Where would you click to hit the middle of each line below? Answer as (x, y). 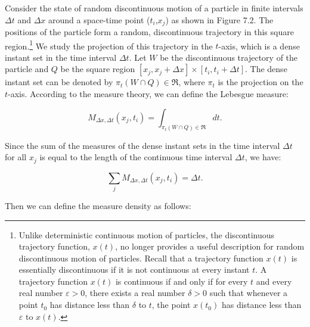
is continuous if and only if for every (182, 281)
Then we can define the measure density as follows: (98, 205)
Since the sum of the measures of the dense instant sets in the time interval (142, 145)
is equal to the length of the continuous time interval (136, 157)
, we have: (263, 157)
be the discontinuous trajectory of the (229, 57)
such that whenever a (249, 293)
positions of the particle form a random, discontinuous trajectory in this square (149, 32)
